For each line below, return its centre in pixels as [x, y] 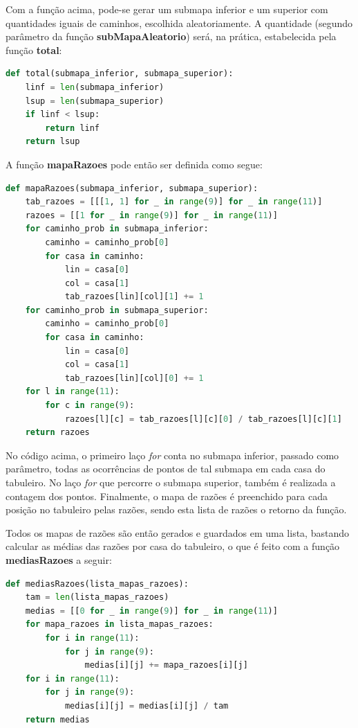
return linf [73, 128]
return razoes [57, 433]
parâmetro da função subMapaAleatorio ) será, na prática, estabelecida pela [171, 36]
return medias [57, 719]
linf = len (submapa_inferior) [95, 87]
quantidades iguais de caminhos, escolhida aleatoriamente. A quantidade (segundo [179, 23]
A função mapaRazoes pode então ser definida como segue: [134, 164]
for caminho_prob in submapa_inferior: [117, 229]
